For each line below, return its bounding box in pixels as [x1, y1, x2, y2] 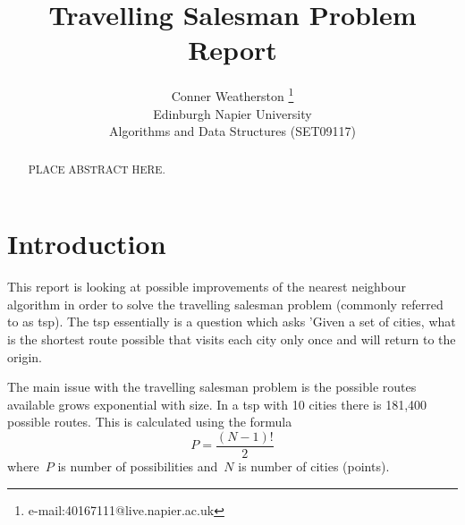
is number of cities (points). [238, 456, 390, 475]
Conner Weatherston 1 [171, 84, 294, 105]
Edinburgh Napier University [153, 104, 312, 123]
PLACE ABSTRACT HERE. [28, 161, 165, 176]
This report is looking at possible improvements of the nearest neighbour [7, 277, 406, 296]
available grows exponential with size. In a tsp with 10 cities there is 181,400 [7, 394, 427, 413]
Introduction [7, 225, 166, 262]
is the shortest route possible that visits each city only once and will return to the [7, 329, 456, 348]
